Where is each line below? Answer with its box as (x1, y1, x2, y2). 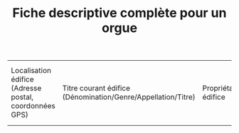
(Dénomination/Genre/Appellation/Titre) (62, 92, 196, 102)
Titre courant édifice (62, 83, 130, 93)
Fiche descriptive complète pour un (12, 5, 227, 21)
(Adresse (11, 83, 42, 93)
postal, (11, 92, 34, 102)
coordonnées (11, 101, 55, 111)
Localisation (11, 66, 52, 76)
